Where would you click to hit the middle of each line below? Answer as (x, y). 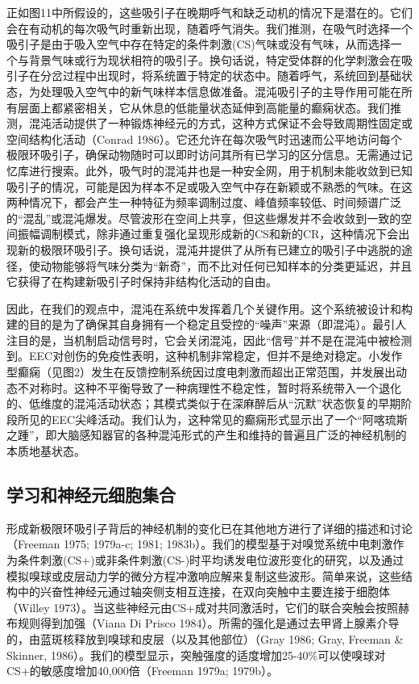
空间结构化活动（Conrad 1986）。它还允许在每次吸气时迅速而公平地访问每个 (204, 138)
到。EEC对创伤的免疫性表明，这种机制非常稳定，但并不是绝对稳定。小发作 (205, 356)
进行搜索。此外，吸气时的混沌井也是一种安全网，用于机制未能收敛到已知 (220, 170)
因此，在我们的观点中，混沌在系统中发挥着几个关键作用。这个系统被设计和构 (209, 308)
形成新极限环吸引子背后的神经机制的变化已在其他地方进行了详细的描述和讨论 (209, 528)
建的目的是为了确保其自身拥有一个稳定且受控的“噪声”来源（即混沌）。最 (195, 324)
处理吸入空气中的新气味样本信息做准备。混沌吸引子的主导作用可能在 (220, 91)
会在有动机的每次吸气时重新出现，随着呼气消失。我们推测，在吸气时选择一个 (209, 28)
